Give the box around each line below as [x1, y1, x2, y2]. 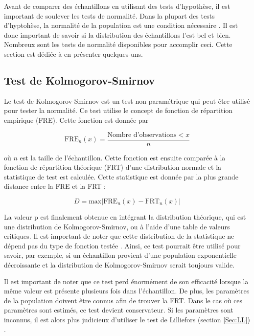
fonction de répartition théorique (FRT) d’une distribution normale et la [4, 162, 222, 172]
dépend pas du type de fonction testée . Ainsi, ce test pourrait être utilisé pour [4, 240, 241, 250]
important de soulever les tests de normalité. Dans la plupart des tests [4, 10, 215, 21]
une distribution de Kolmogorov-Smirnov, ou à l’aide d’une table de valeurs [4, 221, 230, 231]
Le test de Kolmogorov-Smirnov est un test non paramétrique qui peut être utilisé [4, 95, 250, 106]
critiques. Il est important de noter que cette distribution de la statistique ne [4, 231, 234, 241]
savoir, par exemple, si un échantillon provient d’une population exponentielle [4, 250, 237, 260]
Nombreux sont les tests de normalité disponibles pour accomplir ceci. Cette [4, 39, 232, 49]
